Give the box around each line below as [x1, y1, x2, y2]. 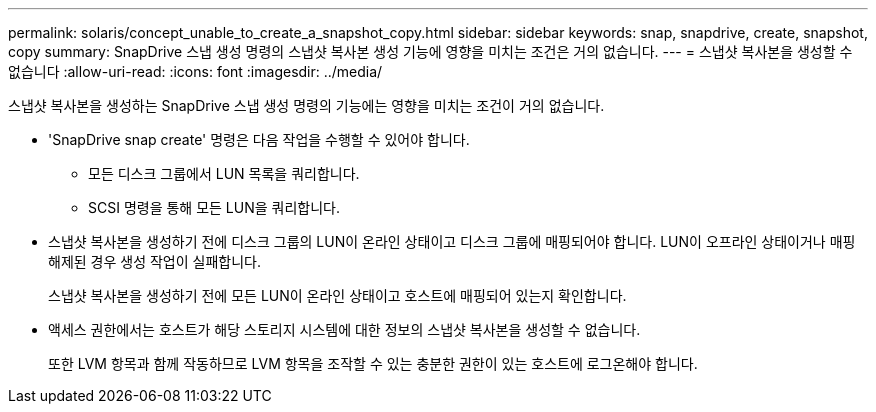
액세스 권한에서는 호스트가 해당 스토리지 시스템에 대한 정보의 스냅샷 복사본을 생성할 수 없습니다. [48, 321, 641, 338]
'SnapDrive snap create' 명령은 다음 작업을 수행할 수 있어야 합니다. [48, 131, 470, 148]
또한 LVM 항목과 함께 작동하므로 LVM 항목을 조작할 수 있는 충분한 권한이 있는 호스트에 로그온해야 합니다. [48, 355, 698, 372]
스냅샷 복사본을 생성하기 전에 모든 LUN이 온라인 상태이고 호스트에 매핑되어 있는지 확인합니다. [48, 287, 627, 304]
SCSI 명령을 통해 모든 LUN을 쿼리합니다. [88, 199, 340, 216]
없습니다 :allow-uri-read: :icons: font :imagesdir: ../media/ [8, 63, 383, 80]
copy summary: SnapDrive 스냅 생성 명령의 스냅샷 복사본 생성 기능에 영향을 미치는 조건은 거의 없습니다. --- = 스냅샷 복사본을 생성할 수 [8, 43, 853, 60]
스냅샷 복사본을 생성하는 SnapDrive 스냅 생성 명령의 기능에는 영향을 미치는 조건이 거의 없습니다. [8, 97, 605, 114]
